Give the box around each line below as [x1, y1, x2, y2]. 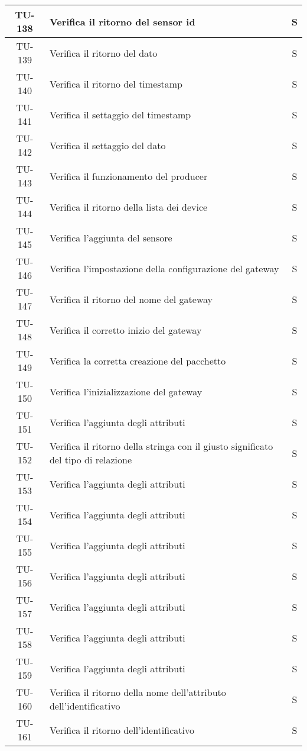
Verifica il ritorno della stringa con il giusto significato [49, 439, 273, 453]
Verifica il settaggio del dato [49, 138, 166, 152]
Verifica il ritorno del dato [49, 46, 158, 60]
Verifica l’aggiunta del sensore [49, 230, 172, 244]
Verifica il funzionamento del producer [49, 169, 208, 183]
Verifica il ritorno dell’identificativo [49, 723, 194, 737]
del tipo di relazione [49, 453, 132, 466]
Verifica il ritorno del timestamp [49, 76, 182, 91]
